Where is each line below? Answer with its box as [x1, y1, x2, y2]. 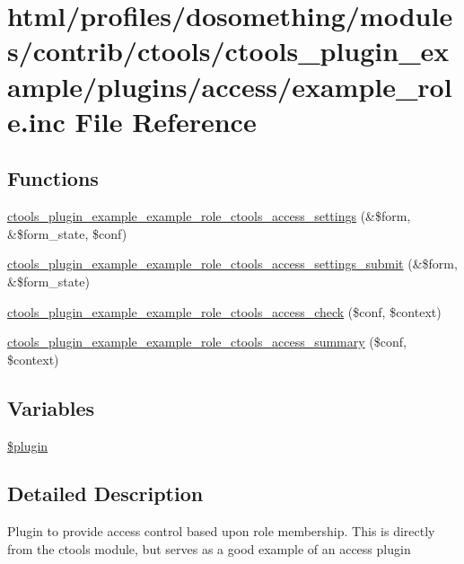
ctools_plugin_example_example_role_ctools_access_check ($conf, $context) [7, 302, 442, 321]
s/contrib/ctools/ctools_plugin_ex [7, 32, 450, 69]
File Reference [74, 102, 257, 139]
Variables [7, 393, 95, 421]
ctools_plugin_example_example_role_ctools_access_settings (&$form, [7, 207, 411, 225]
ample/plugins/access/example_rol [7, 67, 452, 104]
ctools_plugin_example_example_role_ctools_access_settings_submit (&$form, [7, 254, 458, 273]
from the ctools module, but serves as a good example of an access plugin [7, 539, 411, 558]
